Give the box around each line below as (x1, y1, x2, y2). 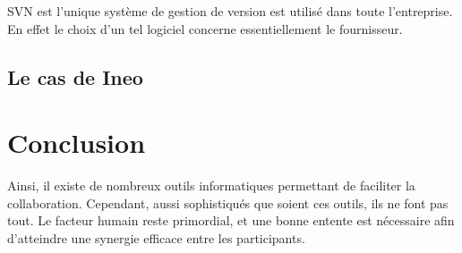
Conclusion (7, 124, 146, 161)
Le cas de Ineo (7, 63, 143, 90)
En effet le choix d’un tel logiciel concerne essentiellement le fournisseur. (7, 19, 403, 38)
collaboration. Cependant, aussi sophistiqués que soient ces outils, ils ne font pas (7, 193, 449, 212)
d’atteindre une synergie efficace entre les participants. (7, 228, 305, 247)
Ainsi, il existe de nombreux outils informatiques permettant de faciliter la (7, 176, 415, 195)
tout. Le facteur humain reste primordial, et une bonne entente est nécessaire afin (7, 211, 455, 230)
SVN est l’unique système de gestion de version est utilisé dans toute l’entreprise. (7, 2, 453, 20)
